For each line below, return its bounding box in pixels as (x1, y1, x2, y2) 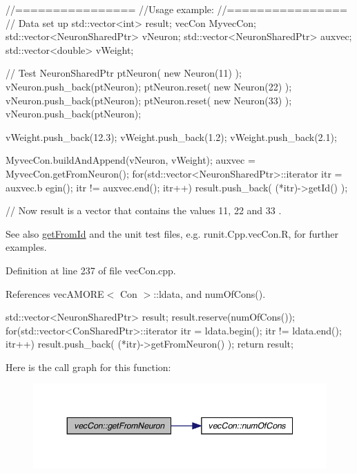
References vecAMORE (6, 286, 104, 301)
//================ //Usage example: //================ (6, 2, 347, 16)
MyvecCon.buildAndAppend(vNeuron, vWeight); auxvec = (6, 153, 255, 167)
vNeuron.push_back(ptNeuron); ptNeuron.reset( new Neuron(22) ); (6, 79, 292, 93)
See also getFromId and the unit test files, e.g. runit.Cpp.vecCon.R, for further (6, 226, 338, 240)
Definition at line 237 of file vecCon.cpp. (6, 263, 176, 277)
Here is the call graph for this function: (6, 359, 171, 374)
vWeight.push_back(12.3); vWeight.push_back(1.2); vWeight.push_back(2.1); (6, 129, 337, 144)
